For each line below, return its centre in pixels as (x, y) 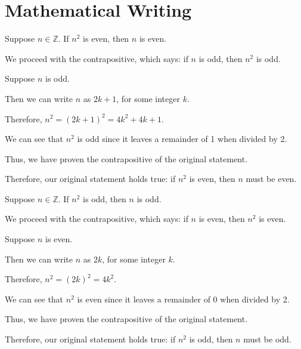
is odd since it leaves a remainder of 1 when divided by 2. (182, 139)
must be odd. (267, 339)
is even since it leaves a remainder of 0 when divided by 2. (183, 299)
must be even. (271, 179)
